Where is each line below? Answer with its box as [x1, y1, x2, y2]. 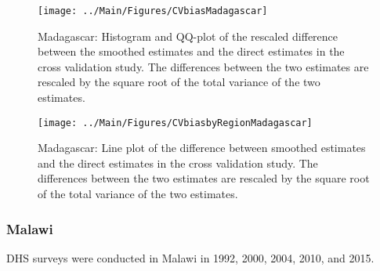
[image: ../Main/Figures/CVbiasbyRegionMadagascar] [38, 117, 313, 128]
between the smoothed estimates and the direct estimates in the [38, 43, 345, 60]
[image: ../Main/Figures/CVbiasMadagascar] [38, 5, 268, 16]
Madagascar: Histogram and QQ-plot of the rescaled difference [38, 27, 338, 44]
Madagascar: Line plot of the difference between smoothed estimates [38, 139, 366, 156]
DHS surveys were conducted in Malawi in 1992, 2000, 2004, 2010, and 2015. [6, 249, 375, 266]
